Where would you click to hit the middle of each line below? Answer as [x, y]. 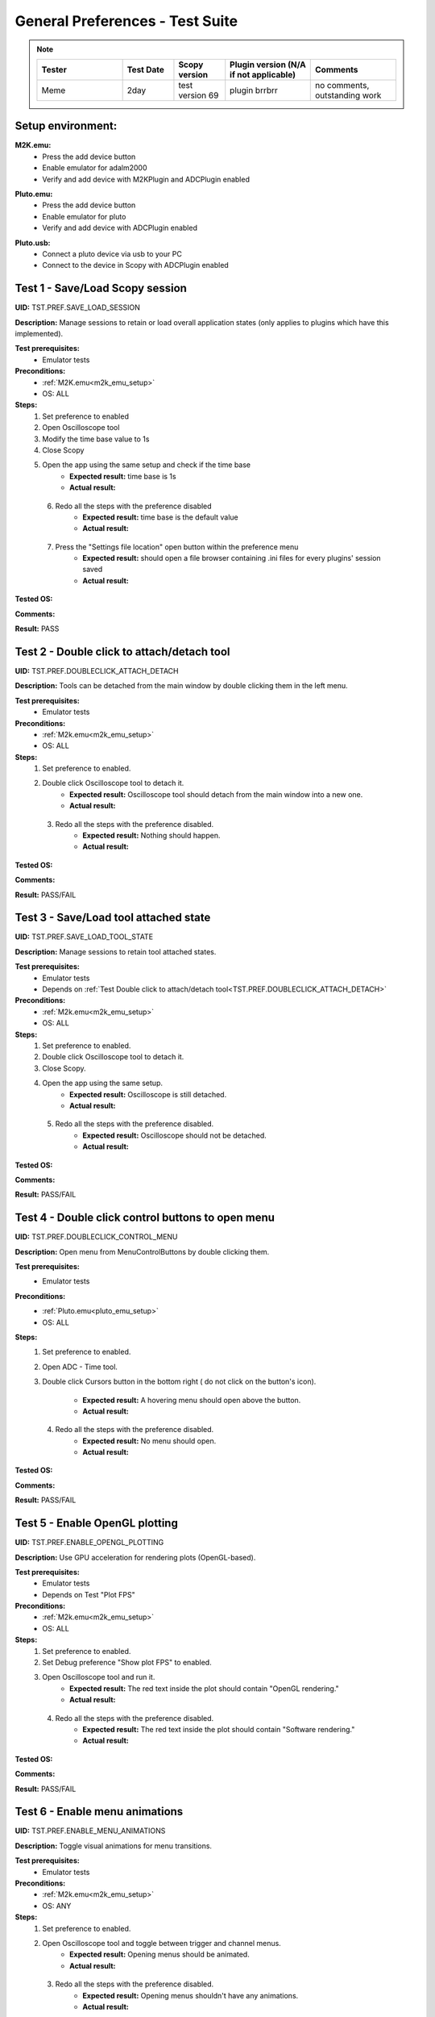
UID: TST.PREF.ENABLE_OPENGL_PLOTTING [89, 1543]
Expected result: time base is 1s [123, 476]
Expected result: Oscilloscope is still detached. [148, 1094]
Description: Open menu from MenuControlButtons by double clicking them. [142, 1251]
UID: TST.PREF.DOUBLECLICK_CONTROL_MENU [96, 1237]
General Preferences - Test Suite [126, 21]
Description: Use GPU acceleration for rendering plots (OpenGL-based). [135, 1557]
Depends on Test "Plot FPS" [89, 1594]
